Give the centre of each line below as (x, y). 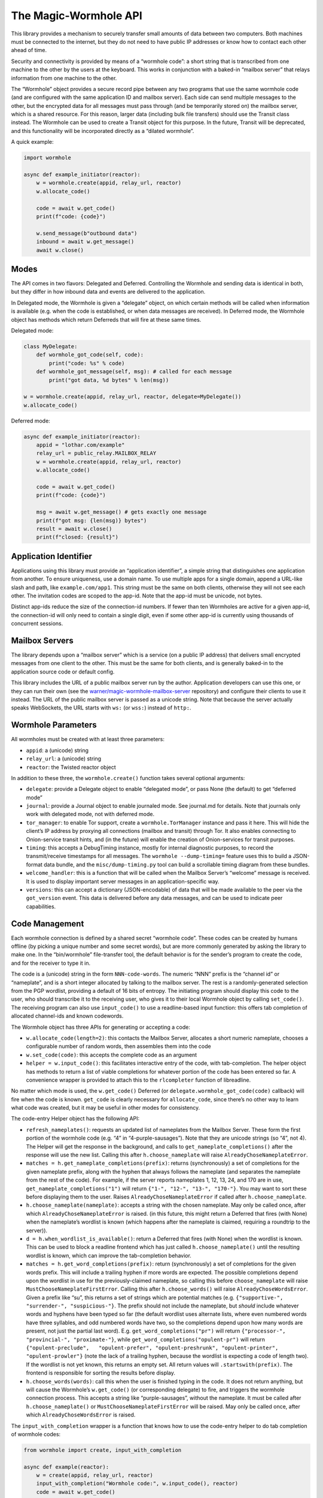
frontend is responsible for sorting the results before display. (101, 1373)
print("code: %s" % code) (87, 363)
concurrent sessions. (37, 624)
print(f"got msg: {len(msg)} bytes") (92, 520)
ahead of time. (29, 50)
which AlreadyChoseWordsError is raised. (81, 1415)
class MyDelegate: (51, 346)
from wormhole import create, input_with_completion (103, 1450)
